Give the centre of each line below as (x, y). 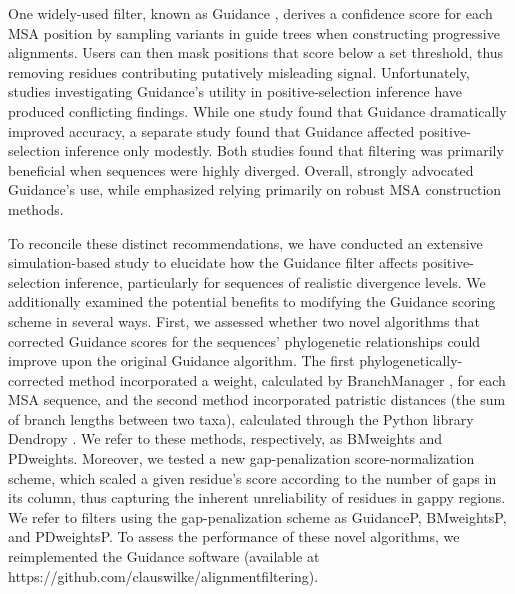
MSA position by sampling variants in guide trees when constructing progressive (254, 32)
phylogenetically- (411, 360)
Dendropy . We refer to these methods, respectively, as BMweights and (225, 438)
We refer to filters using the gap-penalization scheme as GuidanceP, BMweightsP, (257, 516)
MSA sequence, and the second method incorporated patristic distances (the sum (257, 399)
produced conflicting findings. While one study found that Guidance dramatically (257, 110)
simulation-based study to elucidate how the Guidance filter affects (213, 262)
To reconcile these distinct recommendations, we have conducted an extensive (245, 242)
